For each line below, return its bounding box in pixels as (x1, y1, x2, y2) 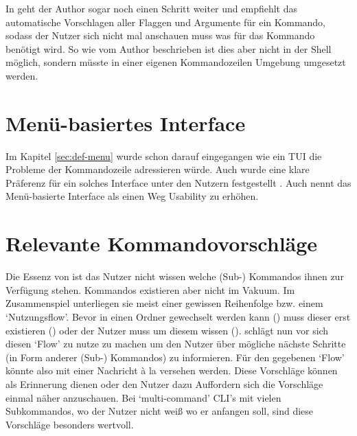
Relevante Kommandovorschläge (5, 229, 318, 257)
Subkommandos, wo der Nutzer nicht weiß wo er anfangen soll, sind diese (5, 404, 314, 418)
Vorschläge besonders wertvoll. (5, 417, 134, 431)
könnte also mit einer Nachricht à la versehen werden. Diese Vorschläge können (5, 363, 338, 378)
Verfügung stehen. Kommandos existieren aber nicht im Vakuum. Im (5, 282, 295, 297)
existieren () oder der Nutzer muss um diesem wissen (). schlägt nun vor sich (5, 323, 329, 337)
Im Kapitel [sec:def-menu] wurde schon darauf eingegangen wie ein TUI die (5, 148, 322, 163)
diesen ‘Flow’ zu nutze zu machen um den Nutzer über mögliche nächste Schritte (5, 336, 346, 351)
